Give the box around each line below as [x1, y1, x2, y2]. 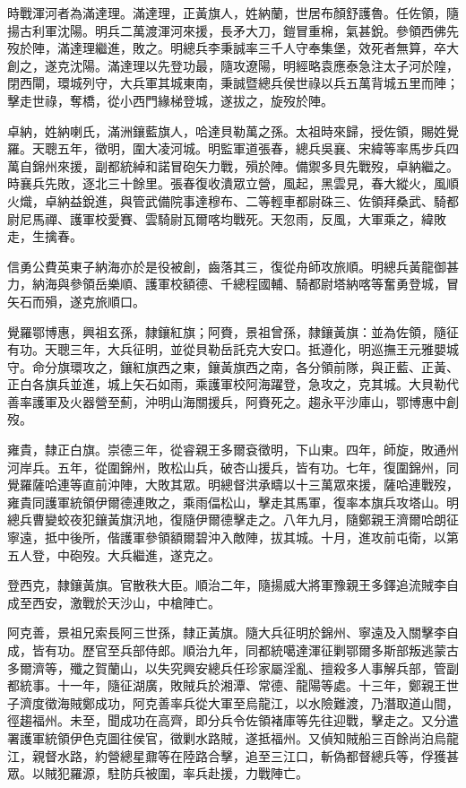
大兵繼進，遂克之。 [107, 545, 220, 564]
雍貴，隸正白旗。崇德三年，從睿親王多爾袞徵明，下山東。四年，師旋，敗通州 [7, 440, 459, 459]
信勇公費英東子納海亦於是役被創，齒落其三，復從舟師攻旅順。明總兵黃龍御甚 [7, 256, 459, 275]
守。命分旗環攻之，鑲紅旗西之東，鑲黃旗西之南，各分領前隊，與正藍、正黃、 [7, 357, 459, 376]
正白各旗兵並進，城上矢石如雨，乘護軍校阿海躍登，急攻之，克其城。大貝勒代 [7, 375, 459, 394]
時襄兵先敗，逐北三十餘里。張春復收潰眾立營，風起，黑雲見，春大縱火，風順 [7, 174, 459, 193]
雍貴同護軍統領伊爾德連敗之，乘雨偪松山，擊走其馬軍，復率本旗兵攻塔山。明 [7, 492, 459, 511]
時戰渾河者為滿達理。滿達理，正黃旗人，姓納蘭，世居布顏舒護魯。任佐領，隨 [7, 4, 459, 22]
